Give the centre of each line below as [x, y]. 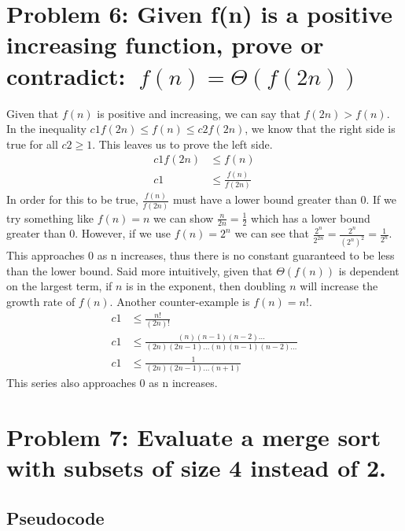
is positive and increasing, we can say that [199, 113]
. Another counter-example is [180, 302]
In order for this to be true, [72, 199]
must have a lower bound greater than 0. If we [284, 199]
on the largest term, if [59, 286]
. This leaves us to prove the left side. [182, 144]
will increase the [339, 286]
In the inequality [46, 129]
